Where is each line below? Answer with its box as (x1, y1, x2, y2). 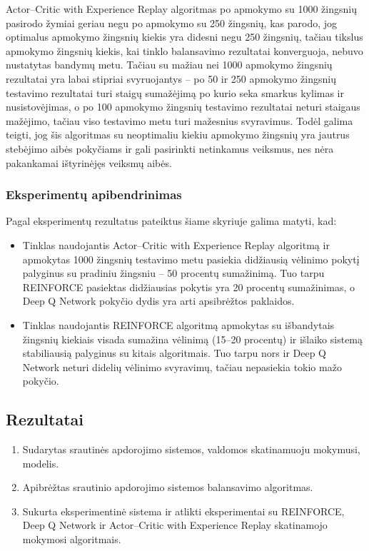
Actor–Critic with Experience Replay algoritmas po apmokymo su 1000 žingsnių (6, 1, 357, 16)
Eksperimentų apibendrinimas (6, 186, 182, 203)
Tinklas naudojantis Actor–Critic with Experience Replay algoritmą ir (22, 237, 330, 252)
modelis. (22, 455, 59, 470)
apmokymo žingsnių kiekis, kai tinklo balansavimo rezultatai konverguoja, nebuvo (6, 43, 363, 58)
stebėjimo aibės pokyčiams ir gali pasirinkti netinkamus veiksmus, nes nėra (6, 141, 334, 156)
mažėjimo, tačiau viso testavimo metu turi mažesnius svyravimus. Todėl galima (6, 113, 353, 128)
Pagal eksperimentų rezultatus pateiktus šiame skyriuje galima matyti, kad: (6, 213, 337, 228)
